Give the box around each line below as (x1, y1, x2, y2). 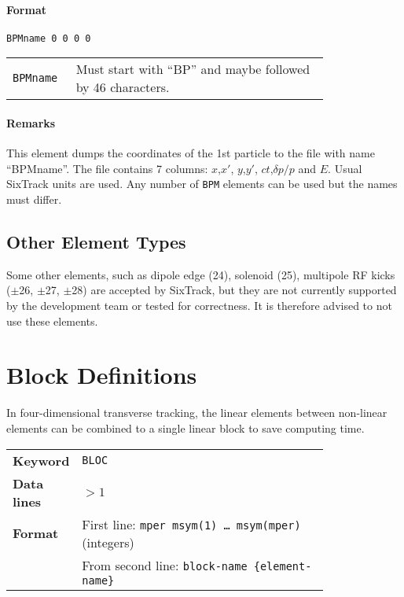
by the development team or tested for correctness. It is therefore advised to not (6, 297, 392, 314)
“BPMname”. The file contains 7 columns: (6, 160, 208, 176)
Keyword (13, 451, 70, 470)
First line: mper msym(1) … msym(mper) (82, 514, 301, 533)
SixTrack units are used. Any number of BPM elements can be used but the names (6, 175, 398, 192)
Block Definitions (6, 359, 197, 391)
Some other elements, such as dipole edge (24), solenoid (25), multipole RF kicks (6, 266, 395, 282)
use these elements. (6, 312, 98, 329)
